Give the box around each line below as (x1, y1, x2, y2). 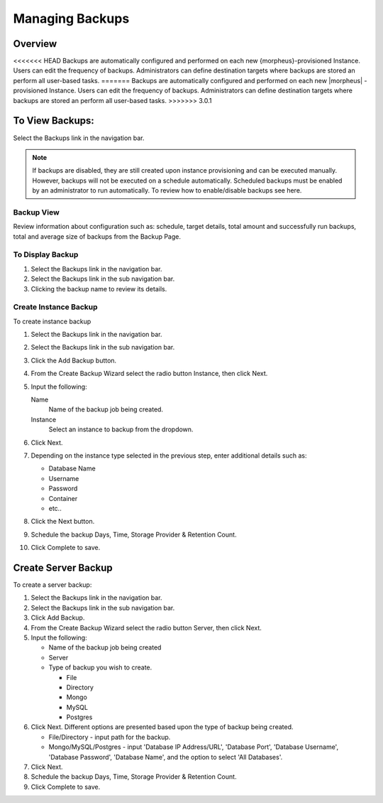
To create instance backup (13, 317, 91, 325)
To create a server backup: (13, 581, 92, 589)
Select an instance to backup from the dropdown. (48, 425, 194, 433)
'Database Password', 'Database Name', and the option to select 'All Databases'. (48, 753, 283, 761)
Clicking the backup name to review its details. (30, 284, 167, 293)
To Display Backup (13, 249, 79, 259)
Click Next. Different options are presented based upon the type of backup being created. (30, 723, 294, 731)
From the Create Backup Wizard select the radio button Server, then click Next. (30, 623, 262, 632)
